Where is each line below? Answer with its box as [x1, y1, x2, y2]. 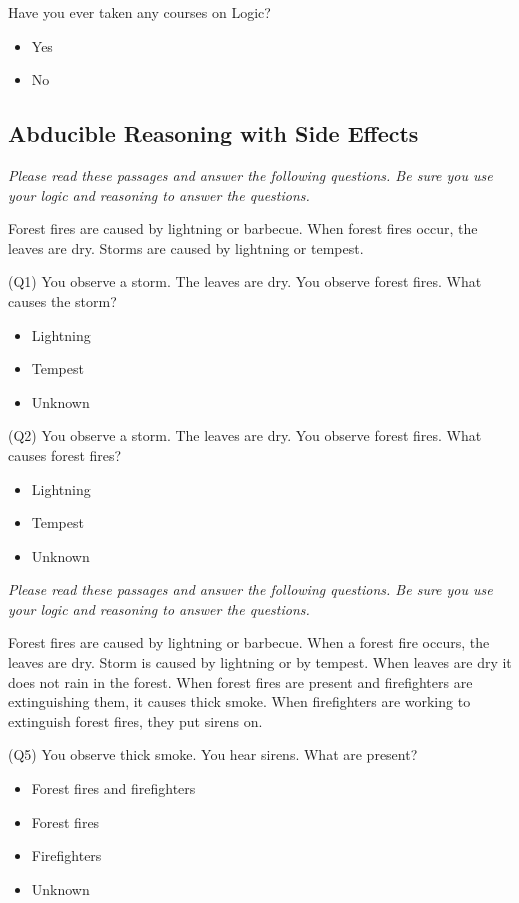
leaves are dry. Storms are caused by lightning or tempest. [8, 237, 364, 258]
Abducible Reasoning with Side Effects [8, 118, 419, 149]
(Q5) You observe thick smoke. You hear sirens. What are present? [8, 744, 418, 765]
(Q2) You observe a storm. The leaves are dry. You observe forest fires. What [8, 425, 482, 446]
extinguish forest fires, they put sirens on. [8, 710, 263, 731]
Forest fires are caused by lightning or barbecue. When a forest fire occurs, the [8, 632, 490, 653]
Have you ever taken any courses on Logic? [8, 2, 271, 22]
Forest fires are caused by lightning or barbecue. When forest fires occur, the [8, 218, 478, 239]
